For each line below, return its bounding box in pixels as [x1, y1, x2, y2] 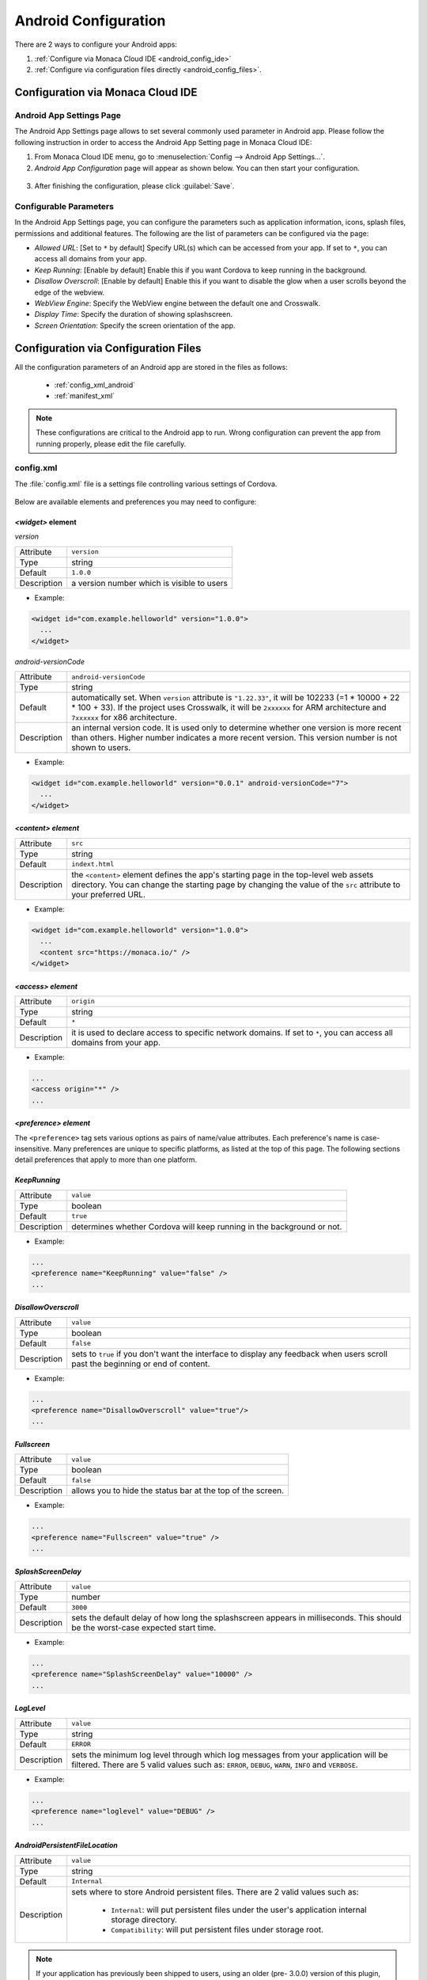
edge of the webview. [34, 287, 105, 297]
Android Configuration [14, 12, 166, 29]
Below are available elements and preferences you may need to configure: [14, 497, 257, 507]
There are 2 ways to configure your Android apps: [14, 40, 178, 49]
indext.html [71, 860, 115, 869]
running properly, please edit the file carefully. [36, 439, 187, 448]
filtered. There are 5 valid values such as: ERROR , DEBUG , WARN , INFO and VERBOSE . [71, 1759, 359, 1770]
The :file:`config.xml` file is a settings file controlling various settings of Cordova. [14, 479, 278, 489]
